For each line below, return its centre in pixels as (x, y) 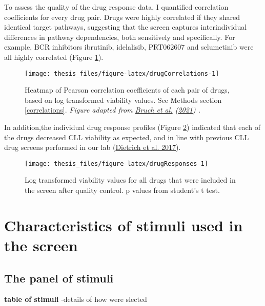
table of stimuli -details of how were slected (76, 299)
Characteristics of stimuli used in (124, 225)
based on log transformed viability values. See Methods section (123, 100)
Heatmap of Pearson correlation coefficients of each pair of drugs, (127, 90)
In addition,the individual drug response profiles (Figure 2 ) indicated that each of (132, 127)
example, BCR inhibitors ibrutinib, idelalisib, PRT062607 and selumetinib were (129, 47)
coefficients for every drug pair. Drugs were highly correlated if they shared (122, 17)
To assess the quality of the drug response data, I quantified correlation (116, 7)
